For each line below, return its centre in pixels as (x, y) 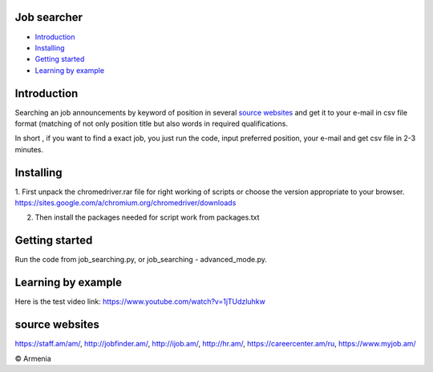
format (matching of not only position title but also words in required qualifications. (152, 123)
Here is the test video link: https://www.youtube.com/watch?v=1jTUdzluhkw (140, 301)
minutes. (29, 149)
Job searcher (49, 17)
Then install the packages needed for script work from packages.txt (147, 217)
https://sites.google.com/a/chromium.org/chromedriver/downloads (125, 203)
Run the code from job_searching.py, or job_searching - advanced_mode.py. (141, 260)
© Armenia (33, 358)
